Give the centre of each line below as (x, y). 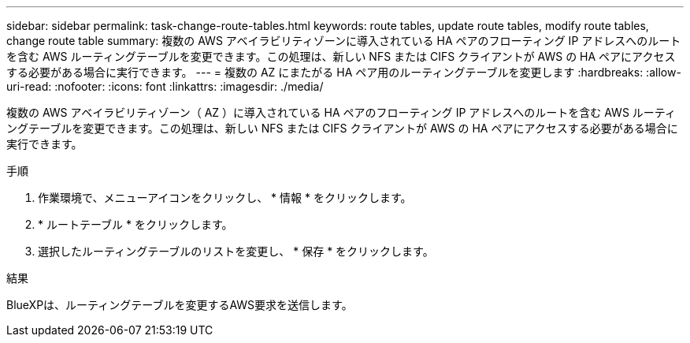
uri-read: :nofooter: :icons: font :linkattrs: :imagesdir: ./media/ (165, 86)
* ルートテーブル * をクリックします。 (135, 224)
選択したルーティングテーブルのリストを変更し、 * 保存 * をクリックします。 (236, 251)
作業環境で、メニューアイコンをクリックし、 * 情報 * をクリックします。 (225, 198)
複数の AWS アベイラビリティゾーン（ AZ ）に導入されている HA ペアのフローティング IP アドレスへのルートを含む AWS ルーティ (341, 112)
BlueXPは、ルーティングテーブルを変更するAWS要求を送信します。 (180, 305)
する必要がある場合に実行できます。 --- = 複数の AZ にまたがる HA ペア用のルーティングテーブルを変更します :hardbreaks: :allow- (344, 72)
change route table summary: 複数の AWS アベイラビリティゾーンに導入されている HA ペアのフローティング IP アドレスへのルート (344, 41)
